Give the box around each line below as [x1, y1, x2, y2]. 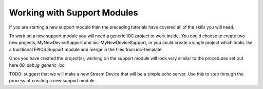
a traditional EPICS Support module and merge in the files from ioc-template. [9, 46, 163, 52]
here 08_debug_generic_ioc [9, 62, 65, 68]
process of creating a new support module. [9, 78, 96, 84]
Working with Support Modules [9, 7, 138, 18]
